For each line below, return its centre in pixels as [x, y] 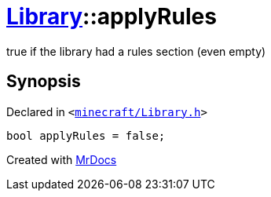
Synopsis [44, 82]
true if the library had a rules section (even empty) [136, 51]
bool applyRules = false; [86, 135]
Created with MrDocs [62, 159]
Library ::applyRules [112, 16]
